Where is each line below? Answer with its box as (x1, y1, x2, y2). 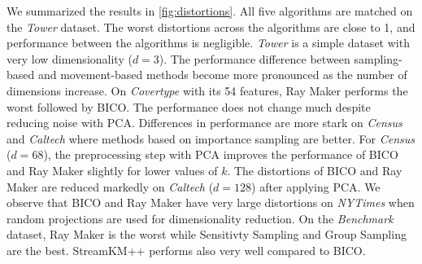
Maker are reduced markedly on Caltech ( (7, 178, 214, 195)
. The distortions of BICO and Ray (227, 161, 402, 178)
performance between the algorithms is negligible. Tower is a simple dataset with (7, 34, 410, 51)
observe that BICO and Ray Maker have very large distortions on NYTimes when (7, 194, 415, 211)
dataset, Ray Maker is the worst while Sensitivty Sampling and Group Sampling (7, 226, 407, 243)
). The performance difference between (159, 50, 350, 67)
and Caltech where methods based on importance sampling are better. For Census (7, 130, 415, 147)
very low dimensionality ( (7, 50, 133, 67)
